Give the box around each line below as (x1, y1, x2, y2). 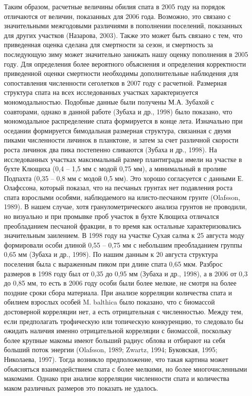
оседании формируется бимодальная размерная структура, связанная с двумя (4, 125, 232, 135)
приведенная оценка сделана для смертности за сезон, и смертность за (4, 39, 213, 50)
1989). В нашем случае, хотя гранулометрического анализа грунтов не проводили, (4, 201, 247, 212)
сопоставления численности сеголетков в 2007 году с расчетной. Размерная (4, 77, 227, 88)
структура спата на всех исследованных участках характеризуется (4, 87, 198, 97)
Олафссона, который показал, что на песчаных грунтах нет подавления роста (4, 182, 233, 193)
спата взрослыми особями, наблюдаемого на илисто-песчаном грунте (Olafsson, (4, 192, 240, 202)
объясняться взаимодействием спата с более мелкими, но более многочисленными (4, 363, 247, 374)
